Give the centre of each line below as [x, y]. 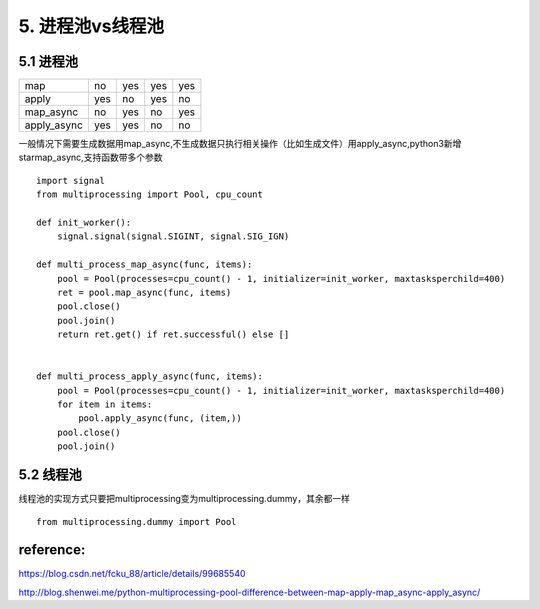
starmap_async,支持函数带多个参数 [90, 157]
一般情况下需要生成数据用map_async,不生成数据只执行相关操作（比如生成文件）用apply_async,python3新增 [240, 144]
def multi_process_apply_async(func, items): [150, 376]
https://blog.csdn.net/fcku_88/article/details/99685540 [132, 574]
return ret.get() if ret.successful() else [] [173, 334]
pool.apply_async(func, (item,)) [160, 418]
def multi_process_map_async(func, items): [144, 264]
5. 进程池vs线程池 [91, 26]
